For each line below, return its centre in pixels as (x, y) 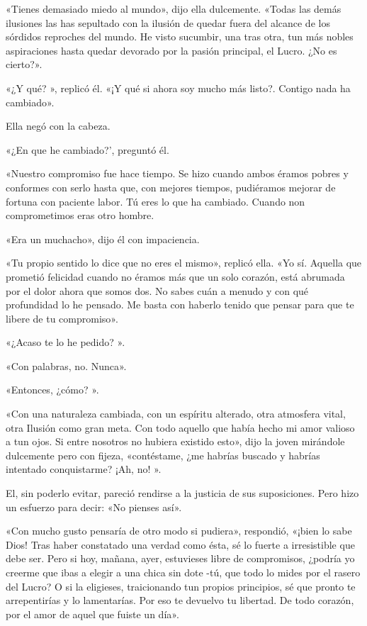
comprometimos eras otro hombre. (80, 215)
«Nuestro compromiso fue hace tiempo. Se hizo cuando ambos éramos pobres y (177, 173)
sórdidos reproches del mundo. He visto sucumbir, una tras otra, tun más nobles (180, 37)
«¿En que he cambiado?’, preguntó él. (87, 149)
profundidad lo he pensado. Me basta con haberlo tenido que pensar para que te (180, 304)
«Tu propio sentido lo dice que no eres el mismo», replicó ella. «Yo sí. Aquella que (184, 263)
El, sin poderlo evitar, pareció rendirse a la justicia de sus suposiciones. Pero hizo (182, 493)
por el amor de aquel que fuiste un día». (92, 614)
